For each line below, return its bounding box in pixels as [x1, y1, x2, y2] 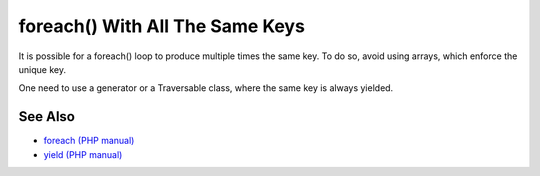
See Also [18, 108, 75, 125]
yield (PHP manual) [43, 148, 123, 160]
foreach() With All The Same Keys [18, 15, 305, 37]
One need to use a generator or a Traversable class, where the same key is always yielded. [18, 82, 394, 94]
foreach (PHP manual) [43, 135, 135, 147]
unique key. [18, 63, 67, 75]
